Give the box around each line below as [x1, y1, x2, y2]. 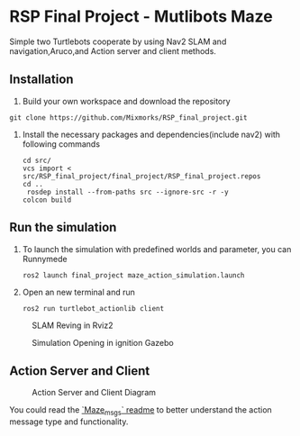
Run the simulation [9, 220, 117, 235]
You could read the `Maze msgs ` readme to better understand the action [9, 404, 272, 418]
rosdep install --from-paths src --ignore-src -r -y [26, 187, 229, 196]
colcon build [22, 195, 72, 204]
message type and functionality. [9, 416, 129, 427]
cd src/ [22, 156, 51, 165]
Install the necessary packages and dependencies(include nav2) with [22, 129, 281, 140]
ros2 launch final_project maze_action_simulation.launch [22, 270, 245, 280]
